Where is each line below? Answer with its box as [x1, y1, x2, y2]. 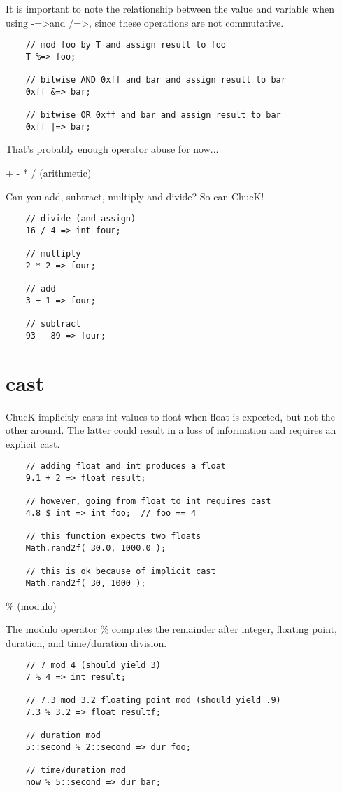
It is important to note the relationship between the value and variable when [6, 1, 335, 15]
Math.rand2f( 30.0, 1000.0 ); [25, 542, 166, 553]
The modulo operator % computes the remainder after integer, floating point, [6, 622, 337, 636]
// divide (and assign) [25, 214, 136, 224]
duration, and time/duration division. [6, 635, 167, 650]
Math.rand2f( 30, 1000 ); [25, 578, 146, 588]
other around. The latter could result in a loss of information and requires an [6, 423, 336, 437]
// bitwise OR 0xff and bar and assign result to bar [25, 110, 281, 121]
